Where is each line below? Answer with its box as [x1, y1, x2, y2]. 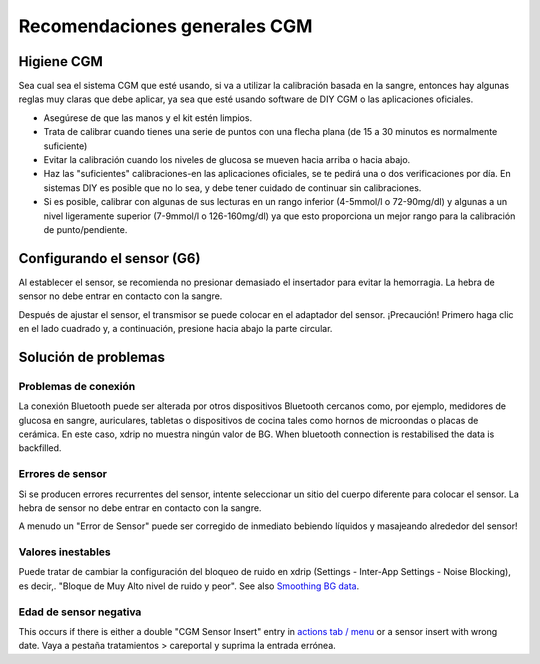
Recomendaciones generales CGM [18, 15, 313, 37]
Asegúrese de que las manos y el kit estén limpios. [43, 111, 253, 124]
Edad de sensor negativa [18, 605, 142, 619]
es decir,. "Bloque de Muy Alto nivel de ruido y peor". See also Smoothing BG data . [18, 580, 360, 592]
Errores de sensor [18, 467, 107, 481]
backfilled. [18, 442, 62, 454]
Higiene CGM [18, 53, 104, 70]
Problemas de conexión [18, 379, 136, 393]
